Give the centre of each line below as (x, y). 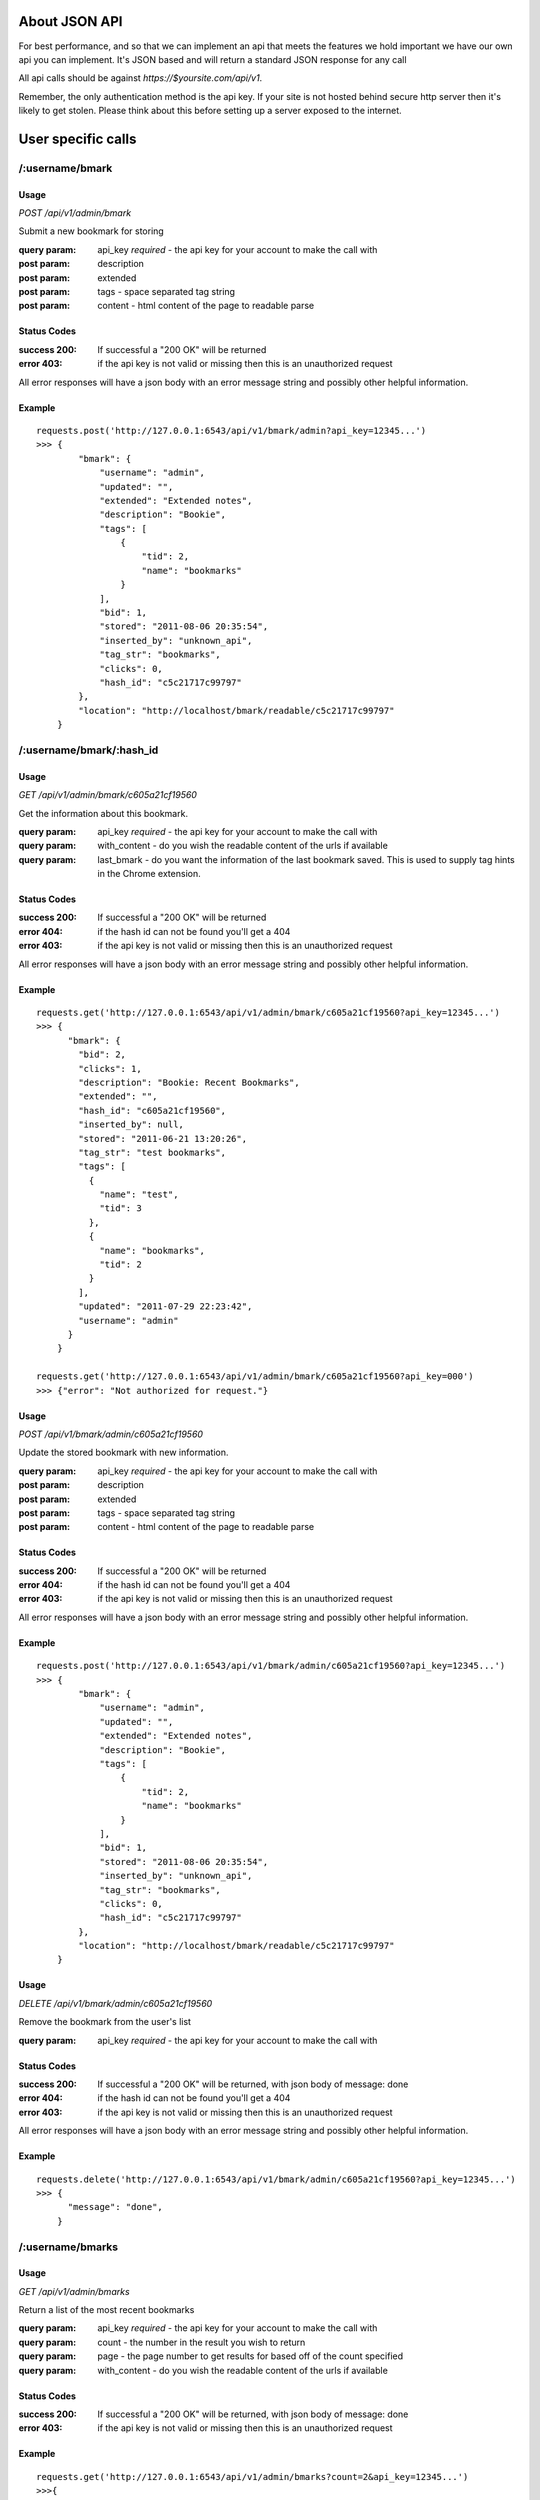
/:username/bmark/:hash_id (88, 750)
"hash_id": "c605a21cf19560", (152, 1110)
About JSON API (70, 21)
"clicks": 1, (110, 1068)
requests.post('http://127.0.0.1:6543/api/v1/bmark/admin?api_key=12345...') (231, 430)
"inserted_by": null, (131, 1124)
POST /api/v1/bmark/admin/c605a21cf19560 (111, 1434)
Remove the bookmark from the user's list (105, 2022)
